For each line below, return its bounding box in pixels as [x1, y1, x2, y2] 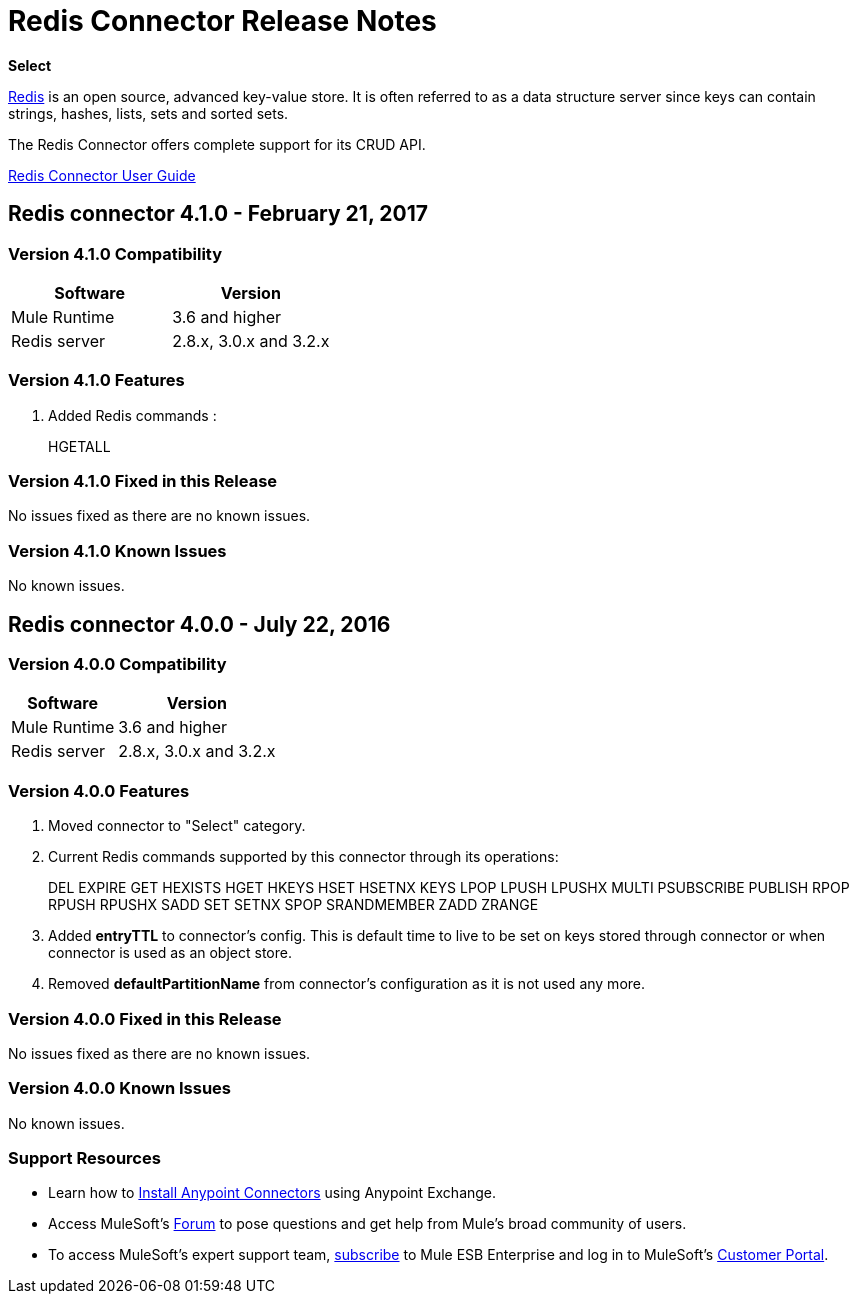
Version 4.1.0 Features [8, 370, 185, 391]
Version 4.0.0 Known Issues [8, 1078, 231, 1099]
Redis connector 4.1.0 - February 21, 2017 [8, 201, 428, 227]
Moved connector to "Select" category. [48, 817, 306, 835]
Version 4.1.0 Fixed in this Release [8, 471, 278, 492]
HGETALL [48, 437, 111, 455]
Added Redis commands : [48, 406, 217, 424]
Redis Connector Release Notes [8, 4, 437, 38]
